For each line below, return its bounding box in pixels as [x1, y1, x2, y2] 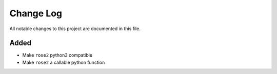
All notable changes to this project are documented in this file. [9, 26, 141, 32]
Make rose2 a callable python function [22, 59, 105, 65]
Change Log [9, 8, 63, 19]
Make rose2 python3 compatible [22, 52, 92, 58]
